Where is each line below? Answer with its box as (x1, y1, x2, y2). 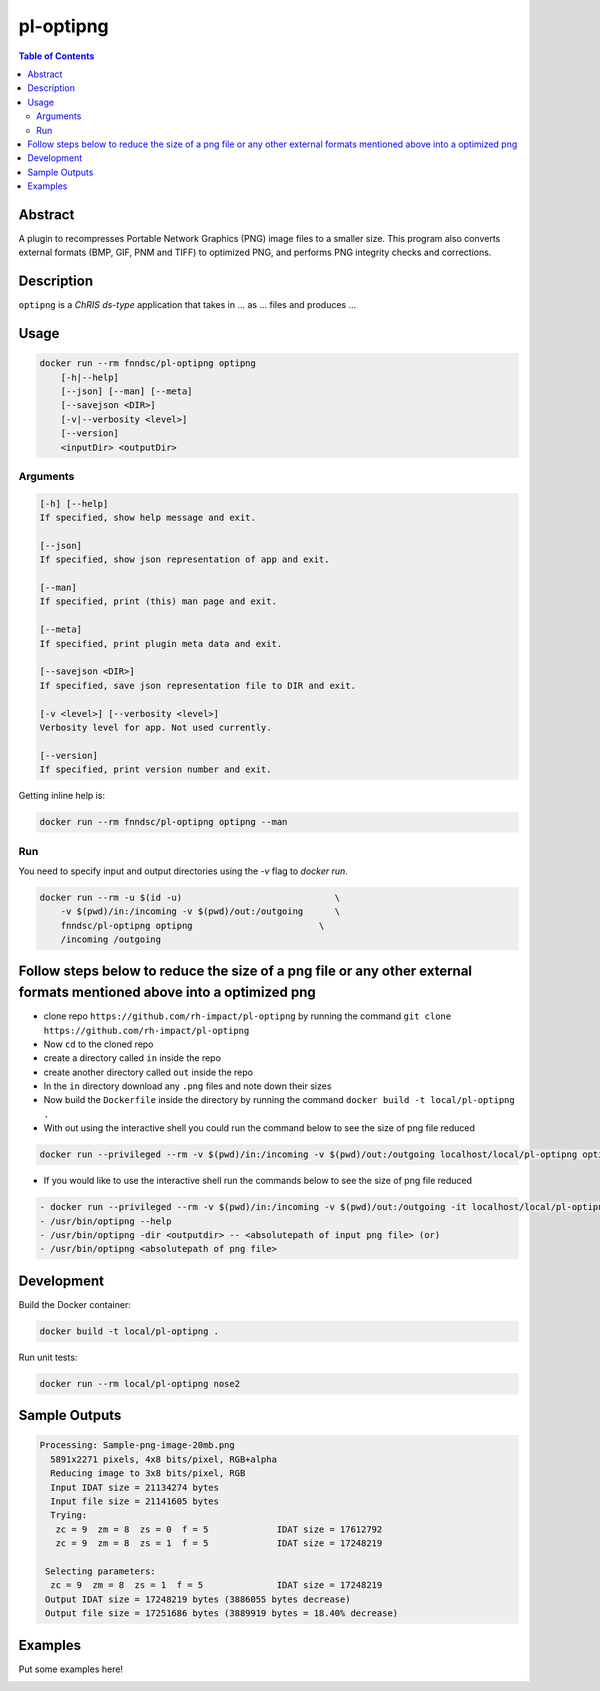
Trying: (50, 1510, 88, 1521)
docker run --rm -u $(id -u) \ (39, 891, 341, 903)
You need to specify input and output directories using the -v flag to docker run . (18, 865, 349, 877)
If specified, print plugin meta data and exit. (39, 638, 283, 649)
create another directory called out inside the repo (43, 1066, 254, 1078)
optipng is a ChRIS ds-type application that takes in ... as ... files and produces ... (18, 299, 357, 311)
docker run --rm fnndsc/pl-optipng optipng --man (39, 816, 288, 828)
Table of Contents (18, 50, 95, 62)
